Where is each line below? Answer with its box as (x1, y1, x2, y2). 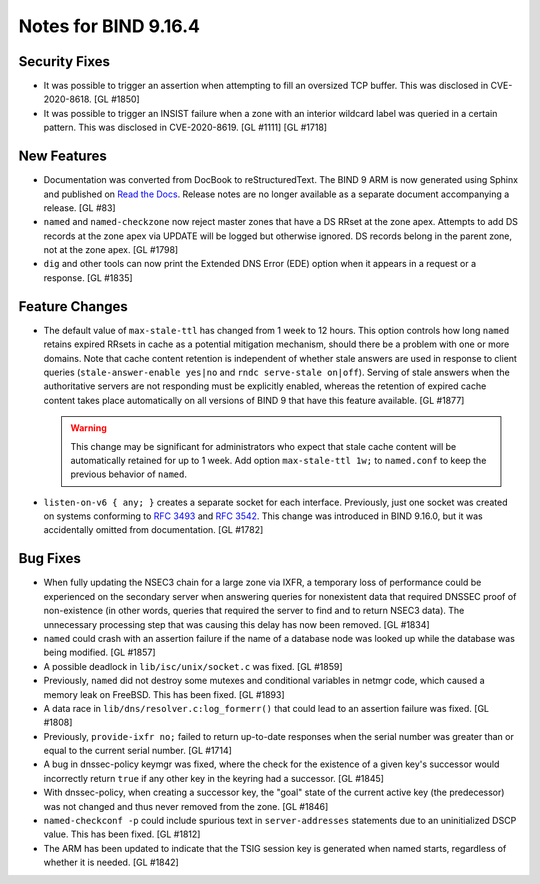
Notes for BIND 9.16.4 (18, 15, 200, 37)
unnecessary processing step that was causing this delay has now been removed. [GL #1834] (43, 618, 430, 630)
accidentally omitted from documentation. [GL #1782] (43, 524, 264, 536)
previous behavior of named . (70, 468, 188, 480)
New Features (18, 148, 107, 165)
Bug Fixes (18, 550, 82, 567)
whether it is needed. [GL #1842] (43, 856, 179, 869)
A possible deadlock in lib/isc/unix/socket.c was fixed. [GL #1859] (43, 660, 344, 672)
